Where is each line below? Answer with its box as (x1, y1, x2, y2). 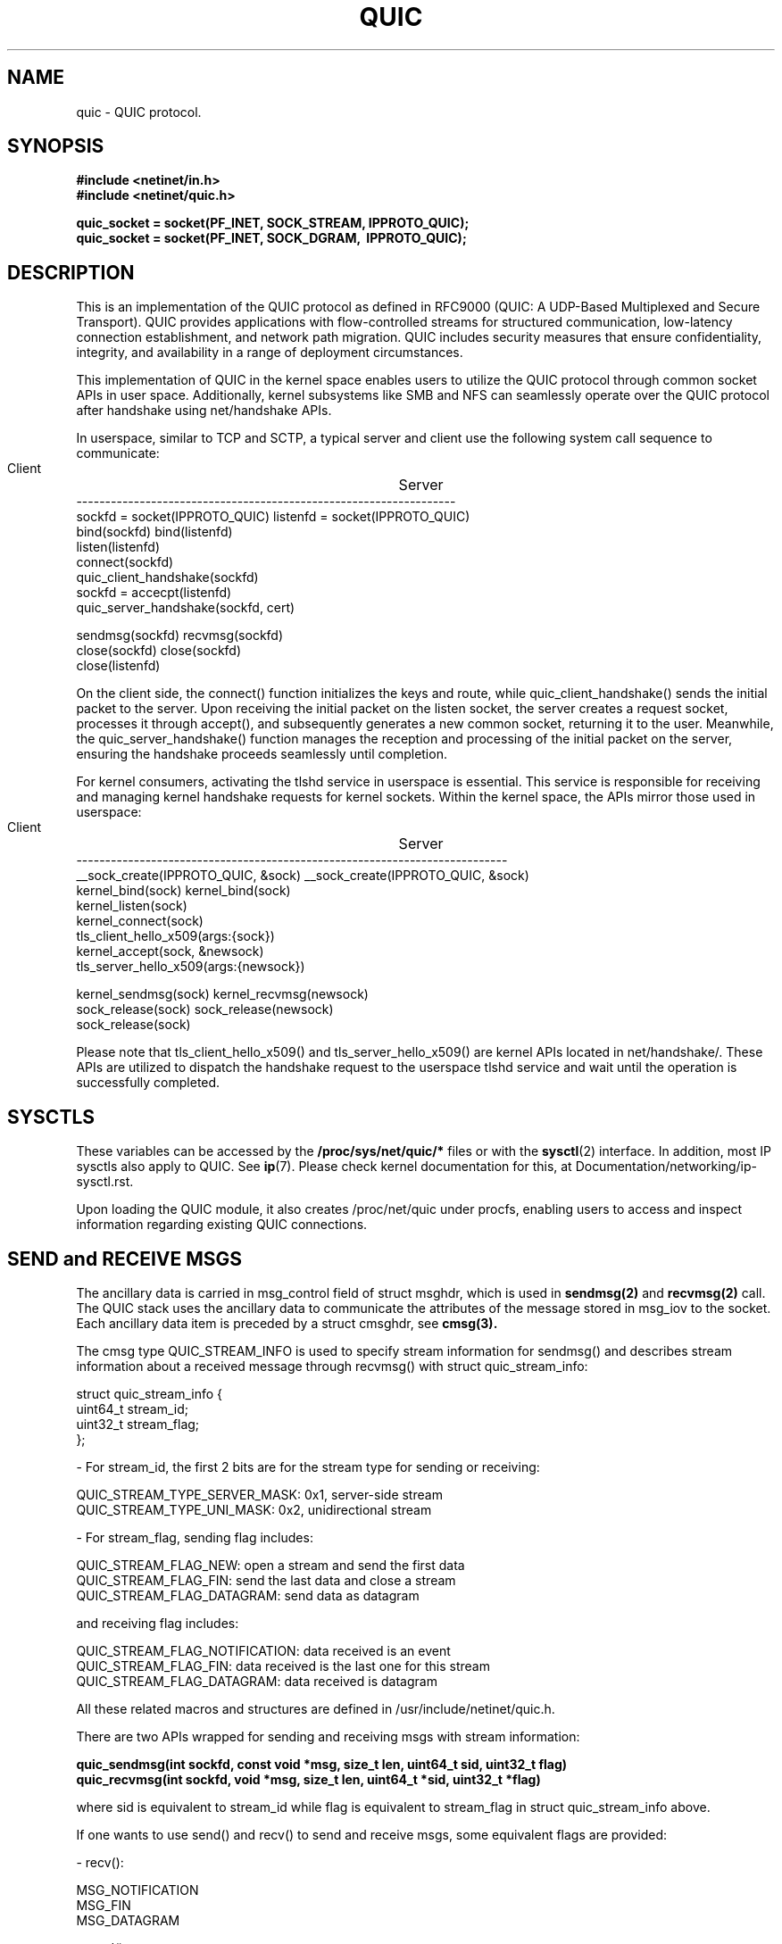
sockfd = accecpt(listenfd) (76, 585, 232, 601)
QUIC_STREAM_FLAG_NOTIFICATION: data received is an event (76, 1642, 451, 1658)
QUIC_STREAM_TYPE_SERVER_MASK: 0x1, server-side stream (76, 1486, 443, 1502)
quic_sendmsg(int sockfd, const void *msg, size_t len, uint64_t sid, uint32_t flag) (76, 1756, 568, 1772)
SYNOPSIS (7, 135, 104, 158)
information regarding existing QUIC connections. (76, 1217, 368, 1233)
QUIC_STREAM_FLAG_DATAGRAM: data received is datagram (76, 1673, 437, 1689)
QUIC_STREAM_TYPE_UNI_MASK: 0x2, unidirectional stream (76, 1501, 432, 1517)
